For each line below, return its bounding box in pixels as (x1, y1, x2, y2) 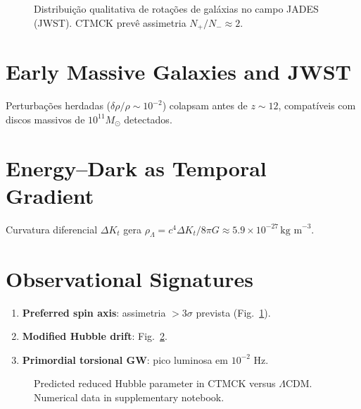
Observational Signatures (6, 264, 254, 293)
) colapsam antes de (162, 98, 248, 113)
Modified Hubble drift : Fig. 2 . (22, 329, 167, 343)
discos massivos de (6, 111, 85, 126)
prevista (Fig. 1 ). (196, 305, 271, 319)
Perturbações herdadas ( (6, 98, 111, 113)
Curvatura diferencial (6, 221, 98, 236)
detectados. (124, 111, 172, 126)
